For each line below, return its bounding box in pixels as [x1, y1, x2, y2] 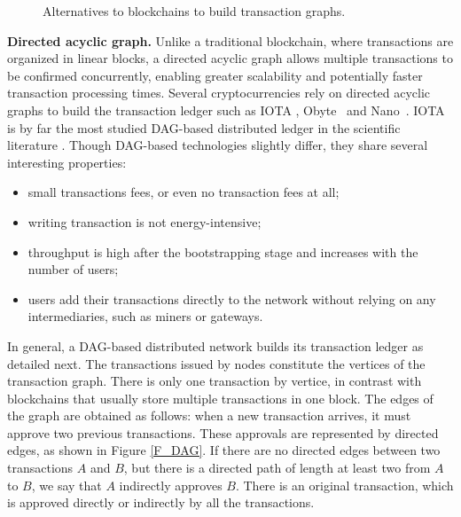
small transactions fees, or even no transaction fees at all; [27, 183, 340, 201]
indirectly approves [119, 475, 223, 494]
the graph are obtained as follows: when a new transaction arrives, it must [7, 406, 411, 425]
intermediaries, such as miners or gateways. [27, 307, 263, 325]
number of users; [27, 260, 119, 278]
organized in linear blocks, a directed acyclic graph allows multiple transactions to [7, 49, 453, 67]
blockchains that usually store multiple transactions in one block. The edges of [7, 388, 434, 407]
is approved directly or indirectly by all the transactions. [7, 493, 315, 512]
